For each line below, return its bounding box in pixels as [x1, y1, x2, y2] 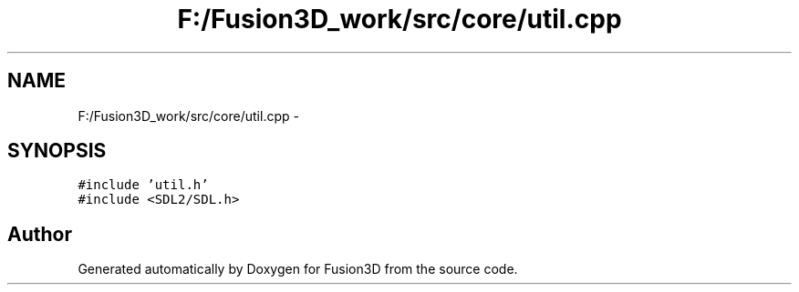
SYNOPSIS [7, 139, 107, 163]
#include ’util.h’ [78, 177, 209, 193]
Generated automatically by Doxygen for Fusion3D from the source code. [78, 261, 518, 277]
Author [7, 222, 72, 246]
